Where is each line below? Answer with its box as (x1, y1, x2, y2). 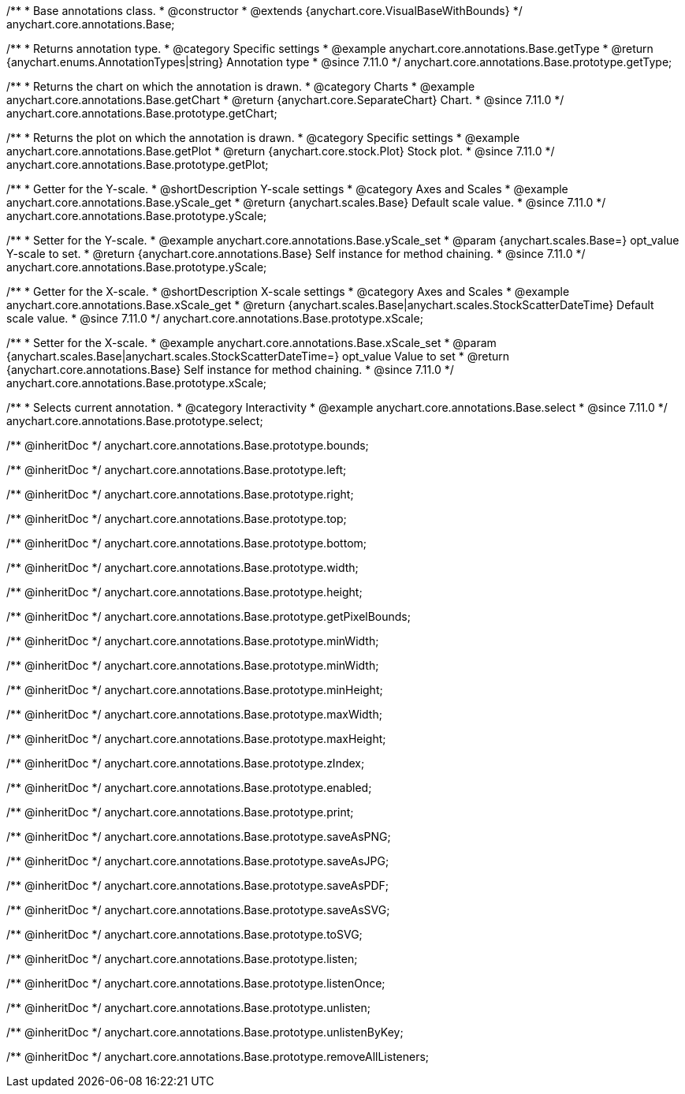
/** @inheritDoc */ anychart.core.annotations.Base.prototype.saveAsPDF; (6, 879, 389, 892)
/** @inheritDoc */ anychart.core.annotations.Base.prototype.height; (6, 585, 363, 599)
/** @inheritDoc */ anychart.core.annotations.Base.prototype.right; (6, 487, 354, 501)
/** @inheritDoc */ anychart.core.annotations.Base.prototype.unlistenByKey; (6, 1025, 404, 1039)
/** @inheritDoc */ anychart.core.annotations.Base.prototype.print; (6, 805, 354, 819)
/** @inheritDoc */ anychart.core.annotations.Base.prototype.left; (6, 463, 347, 476)
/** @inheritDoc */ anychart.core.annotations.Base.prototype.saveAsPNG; (6, 830, 391, 843)
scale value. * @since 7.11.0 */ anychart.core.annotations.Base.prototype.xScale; (6, 312, 423, 325)
